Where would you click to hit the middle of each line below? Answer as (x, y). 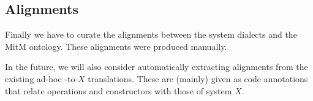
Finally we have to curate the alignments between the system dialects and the (151, 34)
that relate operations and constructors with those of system (119, 90)
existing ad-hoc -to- (42, 78)
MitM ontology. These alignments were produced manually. (116, 46)
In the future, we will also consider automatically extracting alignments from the (156, 67)
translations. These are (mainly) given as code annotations (198, 78)
